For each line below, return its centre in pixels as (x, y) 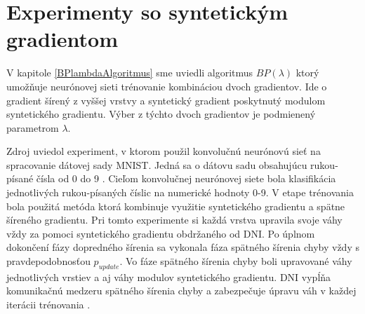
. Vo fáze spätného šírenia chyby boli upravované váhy (236, 261)
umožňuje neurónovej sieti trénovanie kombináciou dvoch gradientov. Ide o (167, 86)
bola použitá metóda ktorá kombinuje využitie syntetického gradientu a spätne (176, 206)
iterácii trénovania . (48, 305)
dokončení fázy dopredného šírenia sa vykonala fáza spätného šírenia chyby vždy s (183, 247)
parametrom (33, 127)
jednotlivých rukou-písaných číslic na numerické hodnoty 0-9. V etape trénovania (180, 192)
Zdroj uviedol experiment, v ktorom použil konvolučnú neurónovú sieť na (164, 151)
